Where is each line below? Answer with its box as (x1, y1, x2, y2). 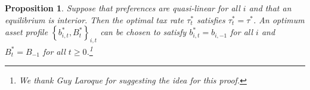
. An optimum (253, 13, 305, 26)
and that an (249, 2, 292, 14)
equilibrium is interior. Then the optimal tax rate (5, 13, 184, 26)
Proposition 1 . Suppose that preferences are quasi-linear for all (5, 2, 240, 14)
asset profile (5, 26, 48, 38)
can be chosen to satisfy (100, 26, 187, 38)
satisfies (197, 13, 225, 26)
